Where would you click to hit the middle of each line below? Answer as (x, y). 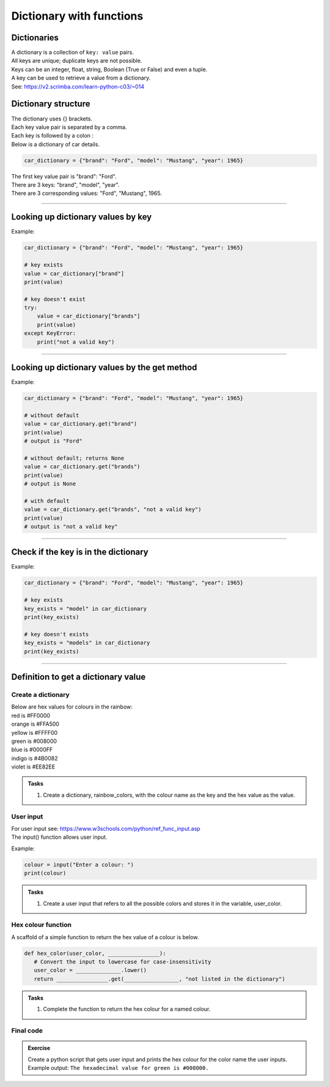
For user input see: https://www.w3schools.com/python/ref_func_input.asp (106, 829)
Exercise (39, 1048)
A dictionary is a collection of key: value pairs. (73, 53)
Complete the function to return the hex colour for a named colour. (127, 1009)
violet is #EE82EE (33, 767)
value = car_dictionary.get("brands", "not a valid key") (113, 510)
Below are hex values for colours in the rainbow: (72, 707)
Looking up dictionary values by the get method (104, 368)
